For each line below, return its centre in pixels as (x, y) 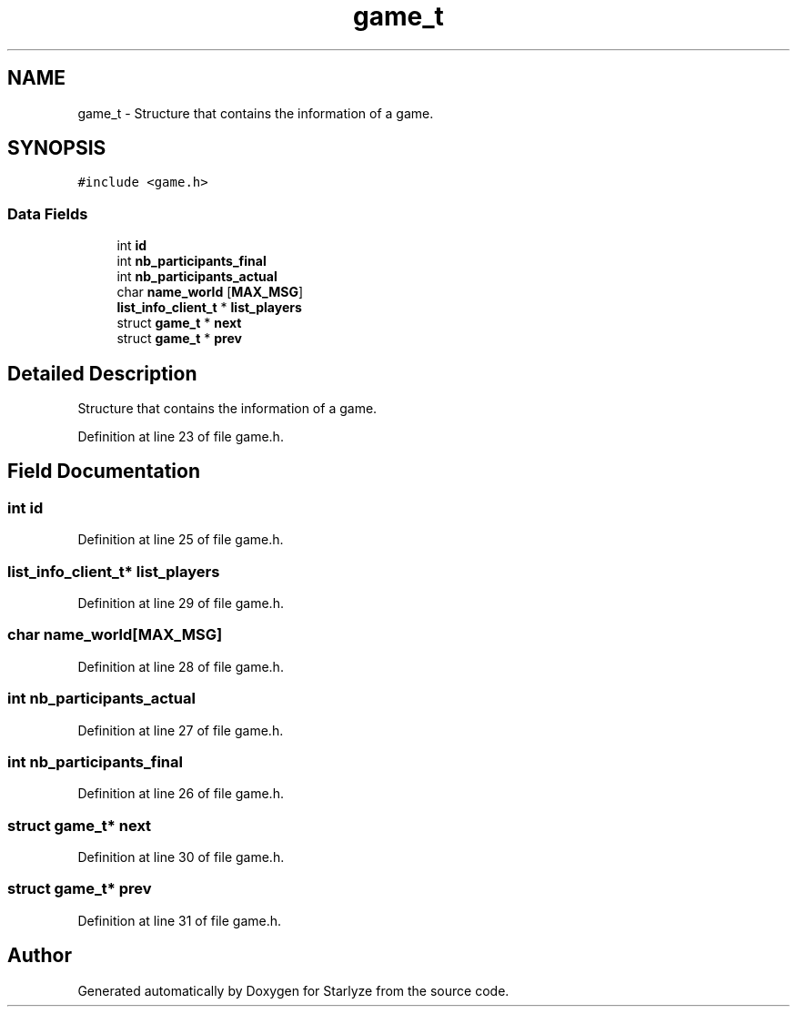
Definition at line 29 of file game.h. (181, 603)
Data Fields (48, 213)
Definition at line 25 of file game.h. (181, 540)
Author (40, 956)
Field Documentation (104, 472)
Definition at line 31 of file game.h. (180, 920)
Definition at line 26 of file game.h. (181, 794)
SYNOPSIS (57, 148)
